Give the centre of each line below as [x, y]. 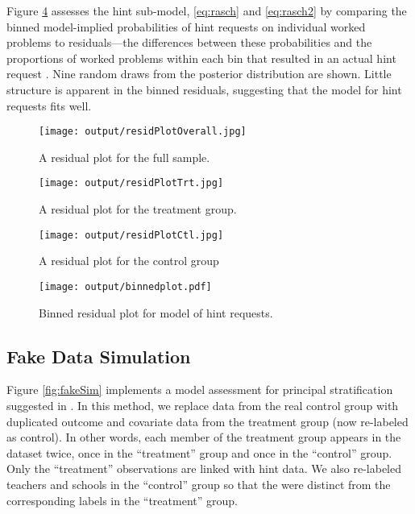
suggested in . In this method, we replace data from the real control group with [203, 405]
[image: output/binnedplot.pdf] [125, 286]
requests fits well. [49, 105]
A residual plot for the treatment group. [138, 209]
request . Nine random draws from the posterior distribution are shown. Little [199, 74]
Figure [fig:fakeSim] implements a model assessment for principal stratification [200, 390]
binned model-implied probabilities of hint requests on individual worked [186, 26]
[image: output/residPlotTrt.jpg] [131, 183]
